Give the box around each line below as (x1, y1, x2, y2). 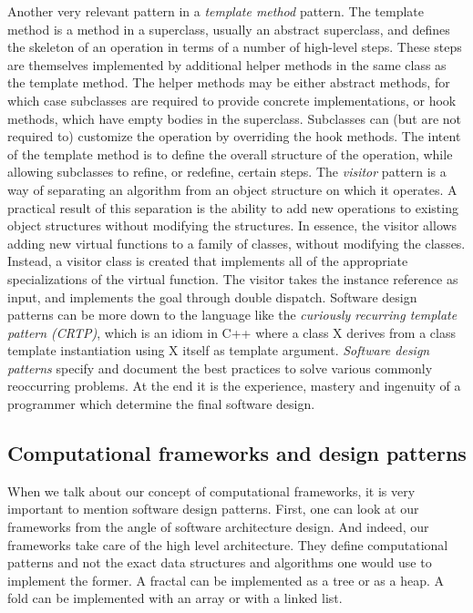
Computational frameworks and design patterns (7, 439, 467, 467)
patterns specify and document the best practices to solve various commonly (7, 358, 433, 377)
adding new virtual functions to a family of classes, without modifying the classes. (7, 233, 466, 252)
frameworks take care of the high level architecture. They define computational (7, 535, 448, 554)
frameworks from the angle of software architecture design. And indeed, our (7, 517, 429, 536)
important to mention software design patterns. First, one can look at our (7, 499, 419, 518)
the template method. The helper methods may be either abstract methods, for (7, 73, 450, 92)
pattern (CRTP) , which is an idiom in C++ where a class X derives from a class (7, 322, 456, 342)
